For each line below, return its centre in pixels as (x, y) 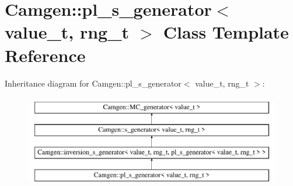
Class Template (226, 32)
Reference (45, 55)
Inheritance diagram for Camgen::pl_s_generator (93, 83)
